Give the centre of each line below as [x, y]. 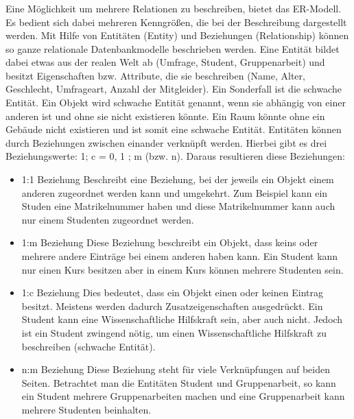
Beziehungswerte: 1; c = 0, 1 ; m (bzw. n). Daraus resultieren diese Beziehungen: [175, 156]
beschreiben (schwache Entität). [88, 346]
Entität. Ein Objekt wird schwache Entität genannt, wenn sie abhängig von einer [176, 103]
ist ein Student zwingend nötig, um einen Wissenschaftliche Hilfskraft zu [174, 332]
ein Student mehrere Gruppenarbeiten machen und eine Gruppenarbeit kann [183, 396]
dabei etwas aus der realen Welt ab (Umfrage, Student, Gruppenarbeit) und [165, 62]
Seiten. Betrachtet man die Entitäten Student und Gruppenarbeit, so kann [179, 382]
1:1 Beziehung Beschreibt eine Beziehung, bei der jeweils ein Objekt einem [178, 179]
